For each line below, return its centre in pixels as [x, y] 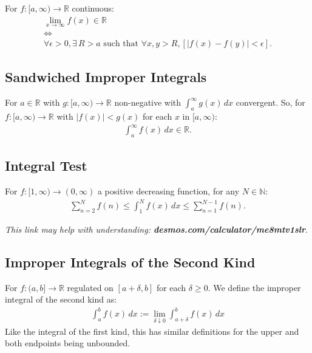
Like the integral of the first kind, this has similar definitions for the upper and [152, 331]
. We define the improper [254, 287]
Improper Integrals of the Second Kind [130, 262]
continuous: [93, 8]
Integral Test [46, 166]
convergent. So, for [270, 102]
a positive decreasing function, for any [168, 191]
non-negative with [148, 102]
